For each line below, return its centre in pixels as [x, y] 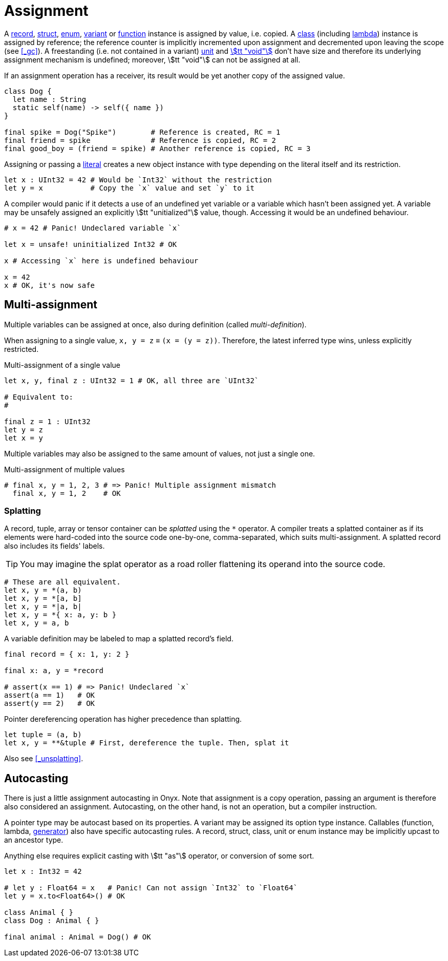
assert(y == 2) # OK [50, 704]
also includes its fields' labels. [55, 546]
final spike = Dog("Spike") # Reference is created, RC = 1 [142, 132]
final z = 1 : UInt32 [47, 421]
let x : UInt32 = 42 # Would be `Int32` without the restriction [138, 180]
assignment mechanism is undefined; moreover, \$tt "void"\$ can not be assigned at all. [152, 59]
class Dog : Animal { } [52, 921]
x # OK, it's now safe [50, 285]
